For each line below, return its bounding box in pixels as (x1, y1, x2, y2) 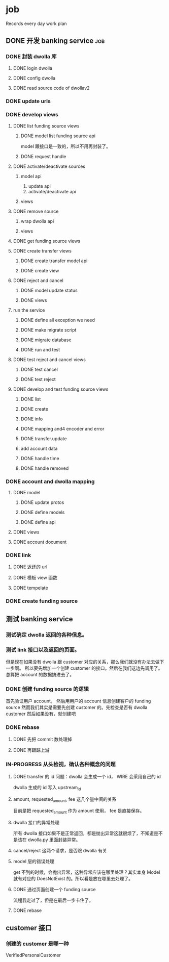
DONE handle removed (20, 465, 69, 471)
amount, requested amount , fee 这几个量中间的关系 (13, 796, 117, 803)
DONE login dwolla (13, 65, 53, 71)
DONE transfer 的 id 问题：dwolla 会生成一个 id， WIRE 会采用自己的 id (13, 773, 161, 779)
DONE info (20, 416, 43, 422)
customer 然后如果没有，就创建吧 (6, 711, 76, 717)
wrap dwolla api (20, 218, 54, 224)
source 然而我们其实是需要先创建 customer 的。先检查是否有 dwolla (6, 704, 148, 711)
